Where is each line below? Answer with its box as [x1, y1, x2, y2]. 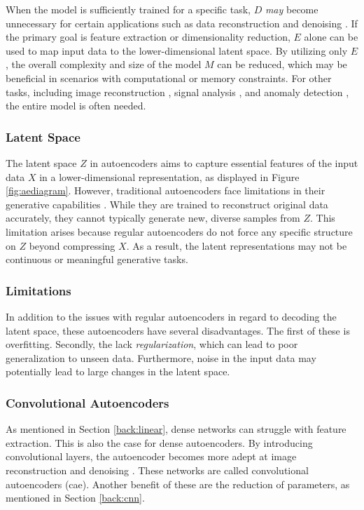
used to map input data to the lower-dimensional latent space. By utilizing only [6, 43, 348, 58]
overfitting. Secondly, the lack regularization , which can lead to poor [6, 337, 298, 351]
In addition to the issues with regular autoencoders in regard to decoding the [6, 309, 337, 323]
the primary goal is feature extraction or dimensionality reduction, [6, 29, 290, 44]
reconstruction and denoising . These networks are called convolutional [6, 462, 309, 477]
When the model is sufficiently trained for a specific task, [6, 2, 251, 16]
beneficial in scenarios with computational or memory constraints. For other [6, 70, 332, 85]
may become [265, 2, 318, 16]
